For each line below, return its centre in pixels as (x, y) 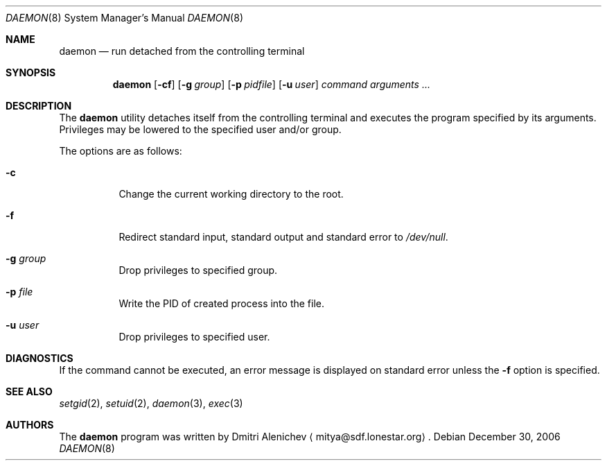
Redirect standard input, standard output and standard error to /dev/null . (283, 237)
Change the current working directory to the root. (231, 194)
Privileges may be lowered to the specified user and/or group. (200, 129)
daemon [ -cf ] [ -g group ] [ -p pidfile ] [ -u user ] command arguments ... (271, 84)
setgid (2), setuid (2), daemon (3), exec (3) (151, 403)
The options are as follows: (121, 151)
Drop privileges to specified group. (198, 270)
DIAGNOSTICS (39, 358)
